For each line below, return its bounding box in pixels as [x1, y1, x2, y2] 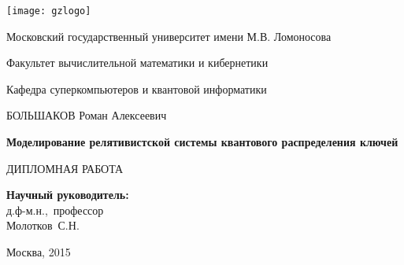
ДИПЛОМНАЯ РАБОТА [6, 160, 124, 176]
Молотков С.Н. [6, 217, 80, 234]
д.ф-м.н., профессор [6, 201, 104, 218]
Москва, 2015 [6, 244, 71, 259]
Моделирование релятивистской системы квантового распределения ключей [6, 134, 398, 150]
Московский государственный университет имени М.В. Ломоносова [6, 28, 332, 44]
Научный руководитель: [6, 186, 129, 203]
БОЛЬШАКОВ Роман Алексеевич [6, 107, 167, 123]
